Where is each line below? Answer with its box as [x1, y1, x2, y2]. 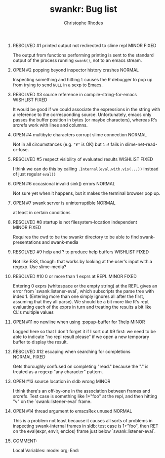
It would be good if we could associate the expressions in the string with [12, 106, 161, 112]
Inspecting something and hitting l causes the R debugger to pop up [12, 76, 153, 82]
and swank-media [41, 239, 79, 245]
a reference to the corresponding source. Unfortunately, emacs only [12, 112, 152, 117]
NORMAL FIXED [12, 353, 46, 360]
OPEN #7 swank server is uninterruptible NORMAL [12, 200, 116, 206]
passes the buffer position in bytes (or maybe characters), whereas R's [12, 116, 158, 122]
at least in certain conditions [12, 209, 71, 215]
